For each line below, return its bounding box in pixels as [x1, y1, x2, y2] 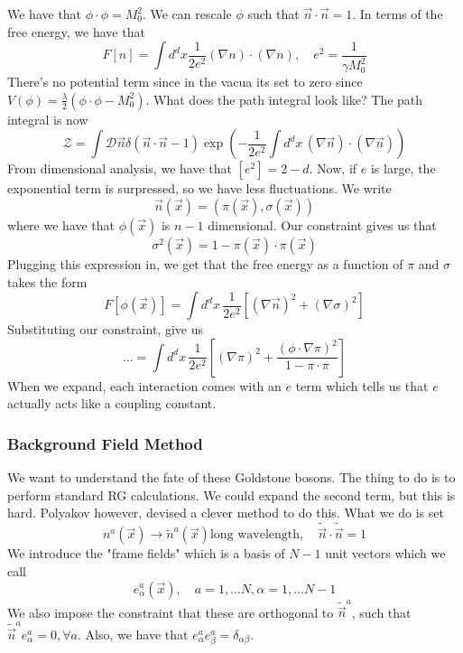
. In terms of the [352, 5, 443, 23]
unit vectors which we [325, 544, 446, 563]
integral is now [7, 109, 88, 128]
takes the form [7, 272, 88, 291]
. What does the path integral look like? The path [145, 89, 423, 108]
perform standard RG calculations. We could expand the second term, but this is [7, 485, 456, 504]
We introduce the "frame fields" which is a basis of [7, 544, 285, 563]
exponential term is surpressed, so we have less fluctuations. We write [7, 179, 392, 198]
